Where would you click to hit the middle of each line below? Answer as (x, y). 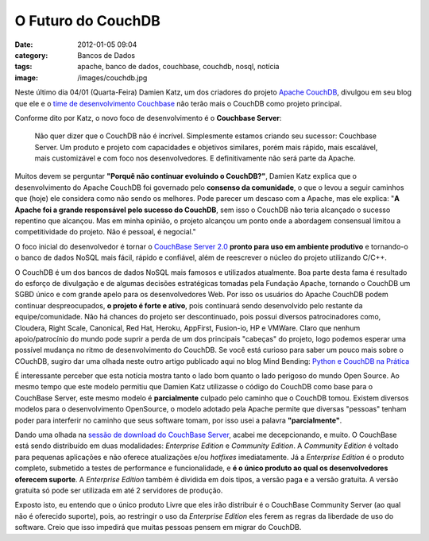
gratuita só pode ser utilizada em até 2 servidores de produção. (119, 490)
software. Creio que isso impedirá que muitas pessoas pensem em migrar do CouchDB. (158, 527)
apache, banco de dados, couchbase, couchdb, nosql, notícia (178, 67)
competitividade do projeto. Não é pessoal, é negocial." (105, 232)
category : (31, 55)
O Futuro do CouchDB (87, 21)
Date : (24, 44)
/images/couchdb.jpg (112, 77)
